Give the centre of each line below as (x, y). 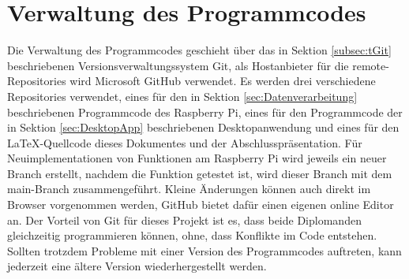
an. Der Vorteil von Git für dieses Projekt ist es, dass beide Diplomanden (184, 219)
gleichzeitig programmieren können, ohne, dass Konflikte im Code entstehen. (192, 235)
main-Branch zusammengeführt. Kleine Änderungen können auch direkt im (189, 189)
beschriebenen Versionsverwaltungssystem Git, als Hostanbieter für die (178, 65)
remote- (371, 65)
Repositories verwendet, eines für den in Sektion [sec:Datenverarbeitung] (182, 96)
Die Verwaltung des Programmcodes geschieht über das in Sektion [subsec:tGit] (199, 50)
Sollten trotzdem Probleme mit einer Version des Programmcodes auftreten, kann (204, 250)
